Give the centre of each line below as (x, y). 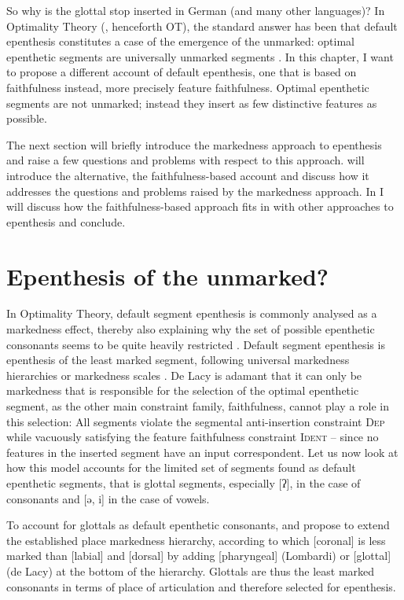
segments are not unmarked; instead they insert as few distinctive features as (192, 103)
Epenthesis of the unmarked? (167, 276)
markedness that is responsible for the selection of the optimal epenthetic (183, 390)
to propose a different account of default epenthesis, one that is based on (182, 72)
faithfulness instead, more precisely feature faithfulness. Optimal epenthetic (188, 87)
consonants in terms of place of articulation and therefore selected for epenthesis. (201, 586)
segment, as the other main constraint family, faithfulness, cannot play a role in (198, 406)
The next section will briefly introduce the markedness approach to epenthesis (194, 144)
